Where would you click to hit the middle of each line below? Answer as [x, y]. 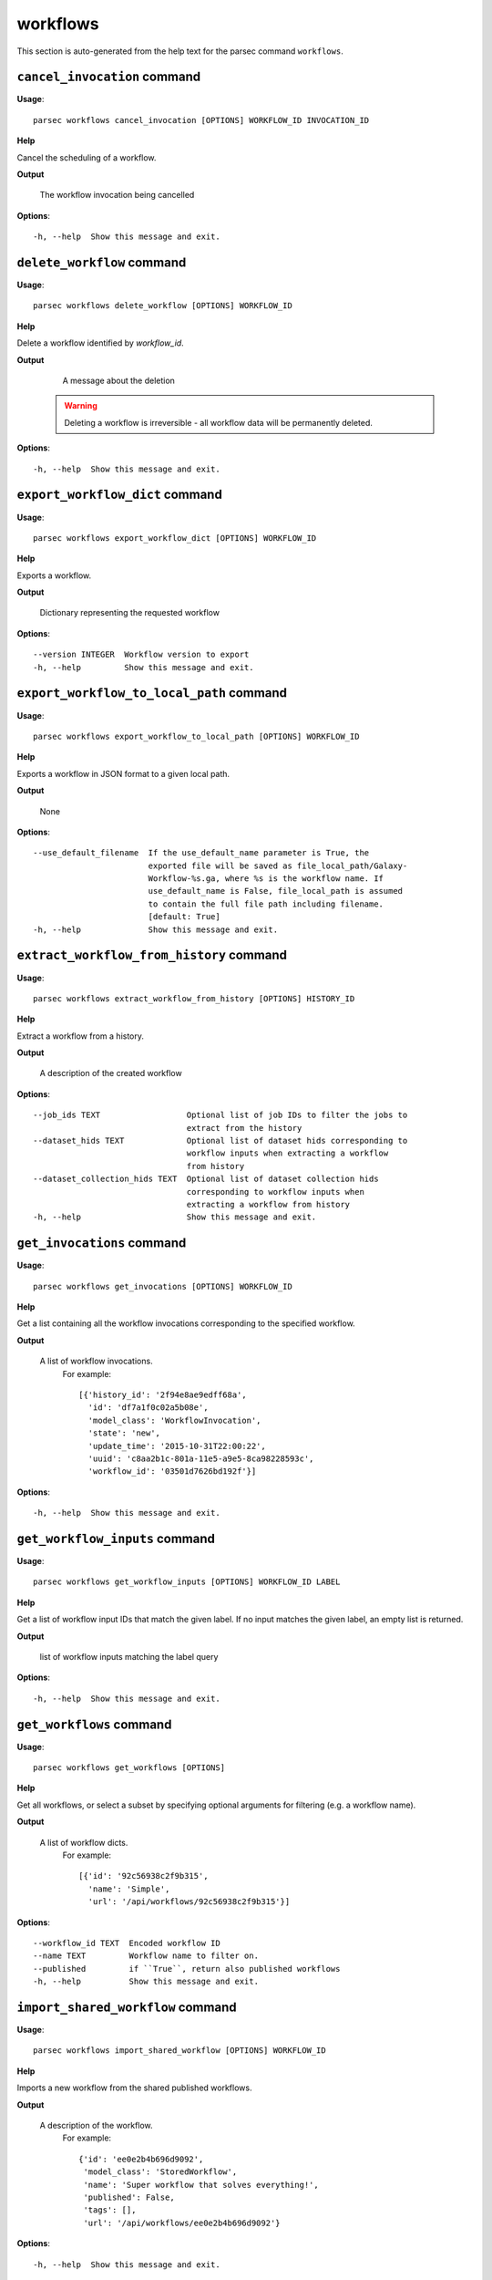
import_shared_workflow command [127, 2007]
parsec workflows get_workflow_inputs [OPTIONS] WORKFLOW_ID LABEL [187, 1582]
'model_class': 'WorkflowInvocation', [174, 1420]
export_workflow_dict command [119, 495]
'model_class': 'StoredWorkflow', [160, 2172]
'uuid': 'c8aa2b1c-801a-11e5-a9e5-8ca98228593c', [201, 1458]
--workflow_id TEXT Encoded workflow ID [127, 1943]
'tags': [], [110, 2210]
